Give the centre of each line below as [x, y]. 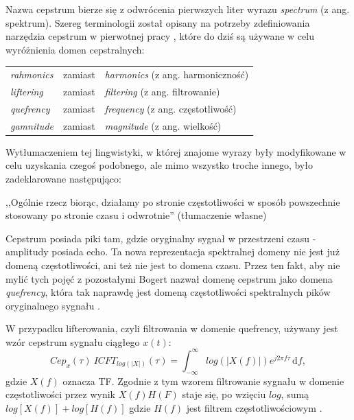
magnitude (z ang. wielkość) [163, 125]
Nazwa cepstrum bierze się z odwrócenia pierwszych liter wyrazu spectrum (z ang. [178, 9]
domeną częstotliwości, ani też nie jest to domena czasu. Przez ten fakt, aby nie [173, 265]
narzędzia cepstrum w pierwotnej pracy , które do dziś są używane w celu [160, 36]
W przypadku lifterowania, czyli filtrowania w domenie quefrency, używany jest [172, 328]
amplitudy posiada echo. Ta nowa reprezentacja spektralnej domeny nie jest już [173, 252]
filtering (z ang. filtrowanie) [162, 91]
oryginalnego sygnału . [53, 305]
